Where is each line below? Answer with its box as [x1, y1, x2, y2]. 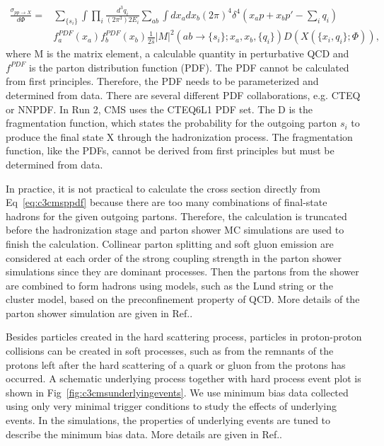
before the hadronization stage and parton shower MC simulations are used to [6, 222, 344, 237]
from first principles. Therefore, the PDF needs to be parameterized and [6, 74, 319, 88]
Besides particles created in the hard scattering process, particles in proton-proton [6, 329, 362, 344]
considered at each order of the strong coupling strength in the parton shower [6, 250, 342, 265]
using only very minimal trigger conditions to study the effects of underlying [6, 399, 337, 413]
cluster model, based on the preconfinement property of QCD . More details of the [6, 292, 360, 307]
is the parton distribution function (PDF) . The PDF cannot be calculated [29, 59, 349, 74]
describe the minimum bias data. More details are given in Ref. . [6, 426, 282, 441]
